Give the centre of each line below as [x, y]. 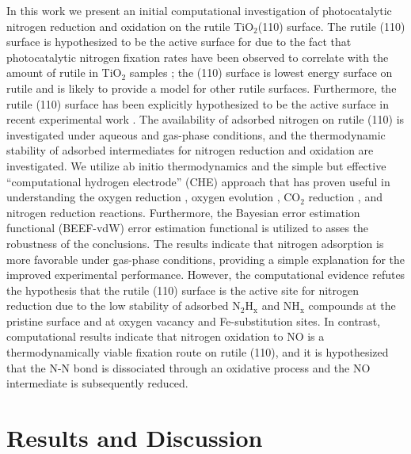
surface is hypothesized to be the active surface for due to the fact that [179, 42]
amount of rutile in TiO [64, 72]
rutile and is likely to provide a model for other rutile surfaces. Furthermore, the [202, 88]
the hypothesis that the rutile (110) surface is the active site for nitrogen [183, 290]
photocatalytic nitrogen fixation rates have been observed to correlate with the [198, 57]
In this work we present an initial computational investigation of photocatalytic [199, 10]
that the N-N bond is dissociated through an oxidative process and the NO [188, 367]
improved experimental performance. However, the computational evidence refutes [206, 275]
